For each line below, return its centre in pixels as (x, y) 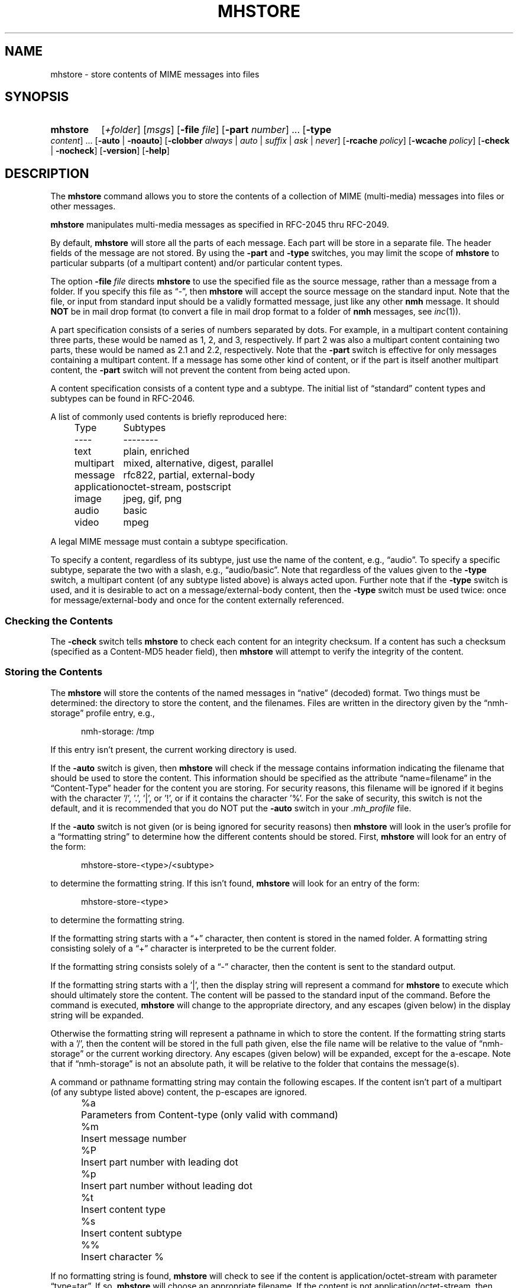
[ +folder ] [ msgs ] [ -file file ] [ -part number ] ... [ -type (216, 130)
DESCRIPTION (47, 173)
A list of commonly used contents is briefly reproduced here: (169, 417)
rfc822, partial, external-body (189, 475)
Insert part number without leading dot (167, 1185)
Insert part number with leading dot (160, 1162)
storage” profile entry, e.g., (103, 713)
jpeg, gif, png (153, 499)
